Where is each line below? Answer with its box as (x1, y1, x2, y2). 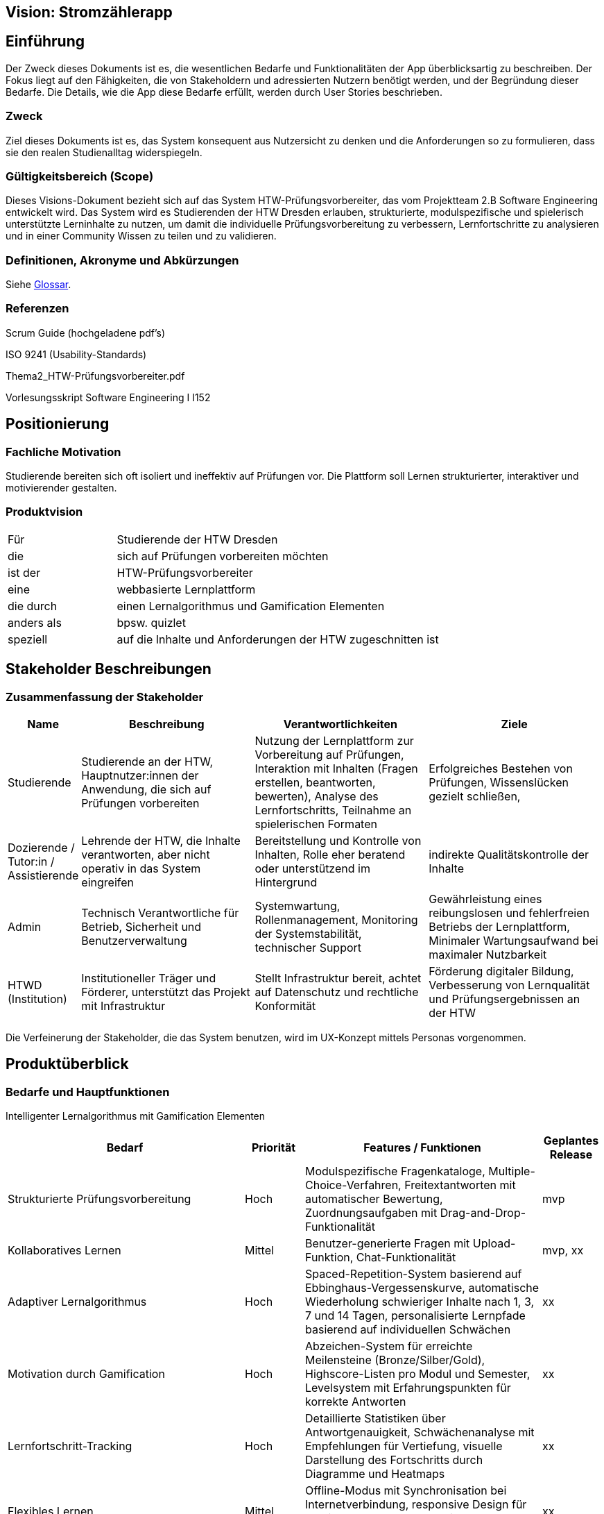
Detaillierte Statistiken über (305, 1411, 446, 1426)
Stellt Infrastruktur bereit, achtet (254, 971, 422, 986)
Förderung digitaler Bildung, (429, 964, 574, 979)
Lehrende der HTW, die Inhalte (81, 834, 241, 848)
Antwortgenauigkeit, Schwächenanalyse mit (305, 1425, 535, 1440)
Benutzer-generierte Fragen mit (305, 1236, 470, 1251)
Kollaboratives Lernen (8, 1243, 121, 1258)
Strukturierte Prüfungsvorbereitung (8, 1192, 191, 1206)
